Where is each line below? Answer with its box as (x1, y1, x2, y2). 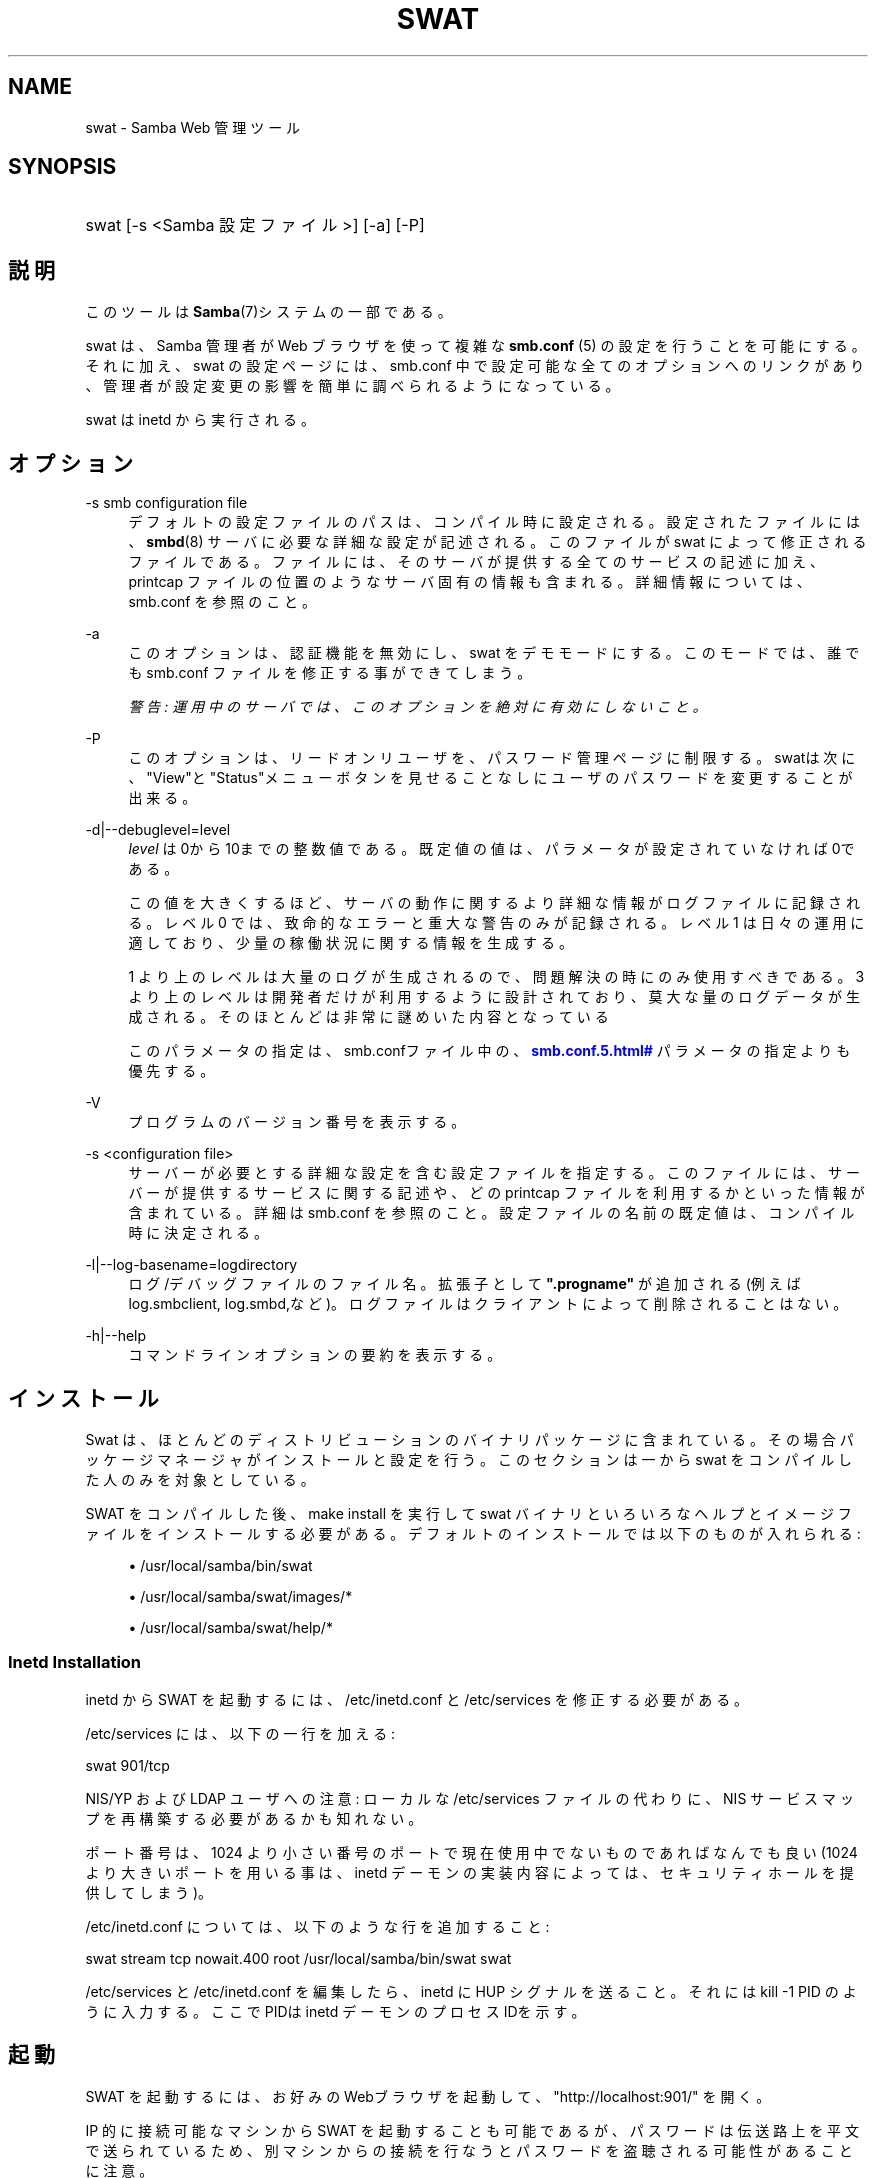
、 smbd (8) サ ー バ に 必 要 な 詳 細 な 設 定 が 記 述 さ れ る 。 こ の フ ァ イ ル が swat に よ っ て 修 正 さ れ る (128, 533, 867, 551)
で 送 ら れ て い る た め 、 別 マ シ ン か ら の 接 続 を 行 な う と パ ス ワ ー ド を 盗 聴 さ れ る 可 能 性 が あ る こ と (85, 2141, 853, 2159)
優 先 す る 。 (128, 1062, 215, 1080)
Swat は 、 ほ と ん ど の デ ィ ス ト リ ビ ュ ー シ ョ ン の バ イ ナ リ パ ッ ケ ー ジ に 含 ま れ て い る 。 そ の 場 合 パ (85, 1430, 854, 1448)
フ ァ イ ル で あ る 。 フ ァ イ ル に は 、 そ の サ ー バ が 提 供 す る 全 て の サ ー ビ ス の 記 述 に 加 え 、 (128, 553, 825, 571)
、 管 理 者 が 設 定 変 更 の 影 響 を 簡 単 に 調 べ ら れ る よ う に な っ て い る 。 (85, 377, 620, 395)
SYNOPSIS (8, 154, 117, 180)
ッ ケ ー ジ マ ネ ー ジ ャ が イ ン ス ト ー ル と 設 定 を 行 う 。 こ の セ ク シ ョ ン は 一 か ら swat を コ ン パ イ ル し (85, 1450, 853, 1468)
